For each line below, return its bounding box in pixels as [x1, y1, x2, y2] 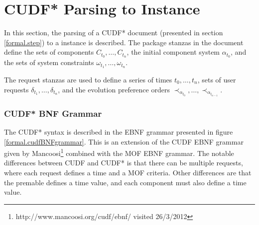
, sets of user [197, 75, 236, 85]
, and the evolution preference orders [58, 84, 170, 94]
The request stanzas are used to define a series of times [4, 75, 172, 85]
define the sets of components [4, 47, 94, 57]
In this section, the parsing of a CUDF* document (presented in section [4, 27, 223, 38]
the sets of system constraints [4, 57, 94, 68]
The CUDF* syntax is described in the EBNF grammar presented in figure [4, 127, 233, 137]
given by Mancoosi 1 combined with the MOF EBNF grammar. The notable [4, 147, 234, 158]
